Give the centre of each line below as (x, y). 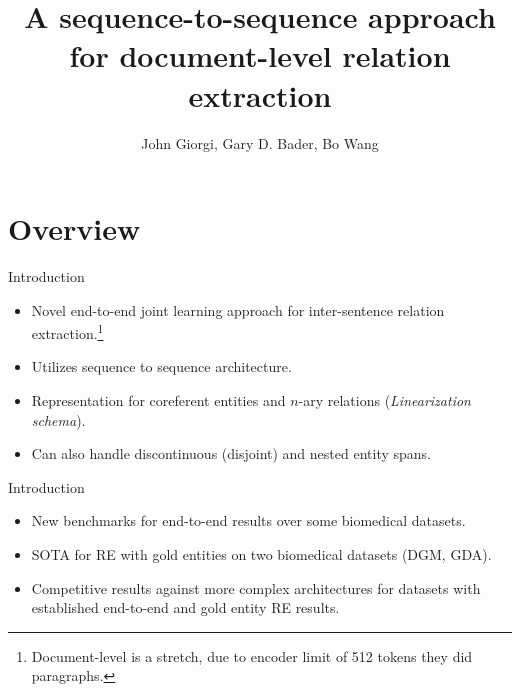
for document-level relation (260, 55)
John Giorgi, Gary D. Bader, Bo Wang (260, 142)
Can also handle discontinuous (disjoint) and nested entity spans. (231, 453)
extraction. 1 (67, 331)
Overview (74, 228)
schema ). (58, 419)
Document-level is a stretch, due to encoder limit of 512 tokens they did (252, 655)
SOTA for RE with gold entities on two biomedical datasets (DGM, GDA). (261, 554)
